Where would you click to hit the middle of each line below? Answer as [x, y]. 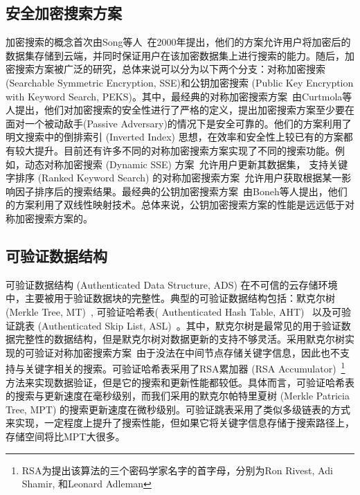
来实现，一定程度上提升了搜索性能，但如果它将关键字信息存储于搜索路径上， [180, 423]
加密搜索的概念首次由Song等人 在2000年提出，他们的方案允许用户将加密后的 [178, 42]
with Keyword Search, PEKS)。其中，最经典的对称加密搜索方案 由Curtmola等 [179, 96]
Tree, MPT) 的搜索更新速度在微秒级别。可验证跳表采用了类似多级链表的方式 [178, 409]
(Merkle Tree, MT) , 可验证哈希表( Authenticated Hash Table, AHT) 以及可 [174, 311]
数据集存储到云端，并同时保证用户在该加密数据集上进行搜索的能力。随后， [175, 55]
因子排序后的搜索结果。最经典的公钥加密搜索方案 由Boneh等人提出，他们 [181, 191]
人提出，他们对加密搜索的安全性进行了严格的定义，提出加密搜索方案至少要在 [180, 110]
